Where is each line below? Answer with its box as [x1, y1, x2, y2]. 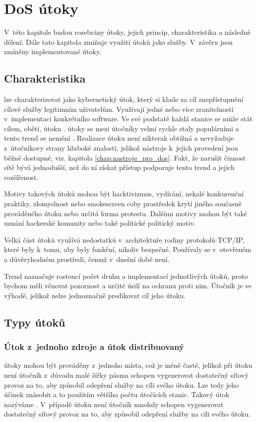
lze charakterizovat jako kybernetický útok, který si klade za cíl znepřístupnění [4, 94, 244, 104]
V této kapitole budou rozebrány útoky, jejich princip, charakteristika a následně [4, 27, 251, 37]
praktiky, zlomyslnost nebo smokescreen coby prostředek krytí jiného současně [4, 198, 242, 209]
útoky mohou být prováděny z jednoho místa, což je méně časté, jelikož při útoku [4, 360, 253, 370]
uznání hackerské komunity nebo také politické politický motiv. [4, 218, 196, 228]
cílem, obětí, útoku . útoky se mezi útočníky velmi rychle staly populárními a [4, 123, 239, 133]
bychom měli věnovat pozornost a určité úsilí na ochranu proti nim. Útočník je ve [4, 280, 252, 291]
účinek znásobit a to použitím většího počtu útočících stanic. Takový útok [4, 389, 230, 400]
